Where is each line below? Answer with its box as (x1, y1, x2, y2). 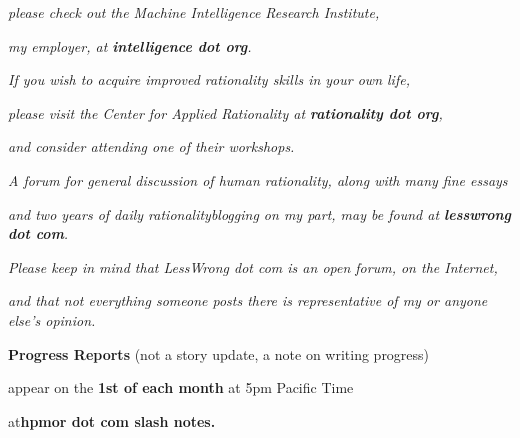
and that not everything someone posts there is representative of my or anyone (8, 290, 488, 311)
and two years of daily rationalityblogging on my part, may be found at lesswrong (8, 203, 512, 224)
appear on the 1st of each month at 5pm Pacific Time (8, 377, 354, 398)
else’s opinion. (8, 309, 96, 330)
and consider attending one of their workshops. (8, 136, 295, 157)
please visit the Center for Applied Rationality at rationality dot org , (8, 102, 443, 123)
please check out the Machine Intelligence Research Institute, (8, 2, 380, 22)
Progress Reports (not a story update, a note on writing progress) (8, 343, 430, 364)
